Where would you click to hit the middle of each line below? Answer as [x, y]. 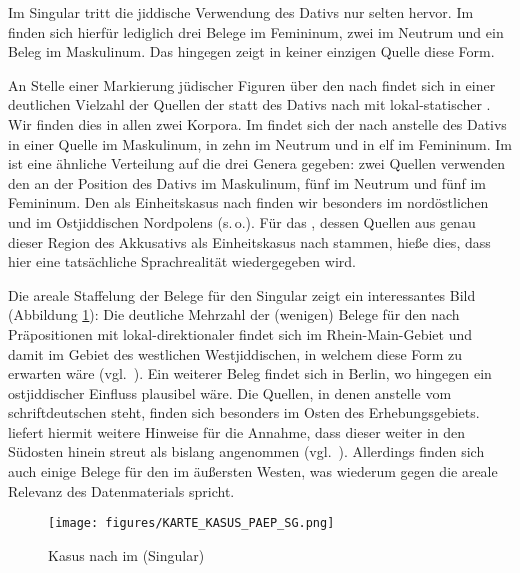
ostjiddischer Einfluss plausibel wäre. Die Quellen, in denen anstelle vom [230, 392]
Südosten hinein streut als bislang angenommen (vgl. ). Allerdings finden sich [246, 451]
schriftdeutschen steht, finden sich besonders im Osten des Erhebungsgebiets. [244, 412]
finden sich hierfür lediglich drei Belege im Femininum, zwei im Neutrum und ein [256, 31]
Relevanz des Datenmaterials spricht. [121, 490]
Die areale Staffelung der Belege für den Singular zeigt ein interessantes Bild [242, 294]
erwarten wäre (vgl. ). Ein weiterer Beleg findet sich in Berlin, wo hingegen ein [250, 373]
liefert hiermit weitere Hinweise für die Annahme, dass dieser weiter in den [237, 431]
